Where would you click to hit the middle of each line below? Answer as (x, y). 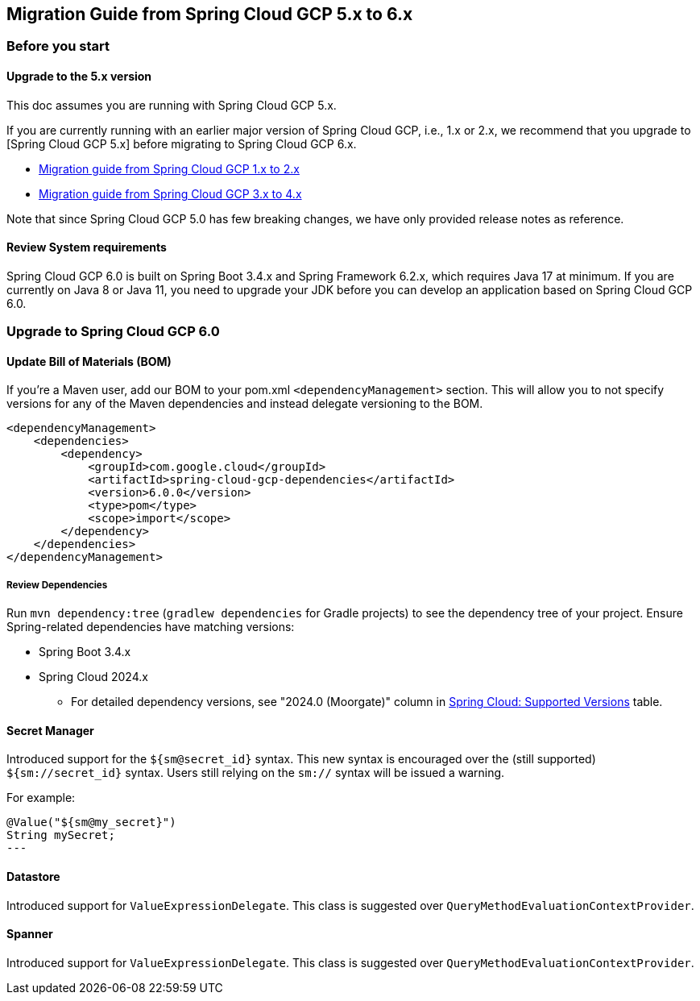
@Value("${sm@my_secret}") (91, 822)
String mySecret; (61, 835)
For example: (41, 798)
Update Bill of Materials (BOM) (89, 361)
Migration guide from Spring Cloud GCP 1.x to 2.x (169, 168)
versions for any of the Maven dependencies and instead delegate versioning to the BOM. (245, 404)
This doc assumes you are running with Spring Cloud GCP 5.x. (172, 105)
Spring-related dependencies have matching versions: (151, 627)
